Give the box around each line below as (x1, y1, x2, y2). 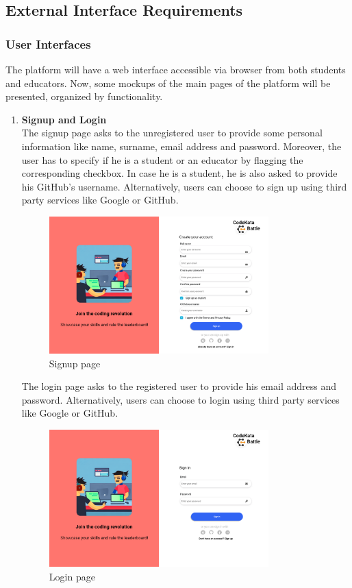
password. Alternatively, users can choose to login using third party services (21, 392, 340, 406)
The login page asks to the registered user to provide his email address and (21, 379, 336, 393)
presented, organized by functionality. (5, 89, 163, 103)
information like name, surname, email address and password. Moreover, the (21, 138, 342, 153)
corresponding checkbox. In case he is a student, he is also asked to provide (21, 166, 338, 180)
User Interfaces (5, 35, 91, 52)
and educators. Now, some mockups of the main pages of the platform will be (5, 75, 331, 90)
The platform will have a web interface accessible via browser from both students (5, 62, 346, 76)
